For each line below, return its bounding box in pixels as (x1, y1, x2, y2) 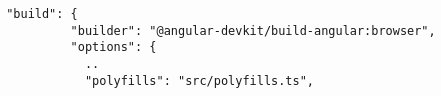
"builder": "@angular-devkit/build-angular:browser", (70, 23, 436, 38)
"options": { (70, 40, 157, 55)
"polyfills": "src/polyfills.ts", (84, 73, 314, 88)
